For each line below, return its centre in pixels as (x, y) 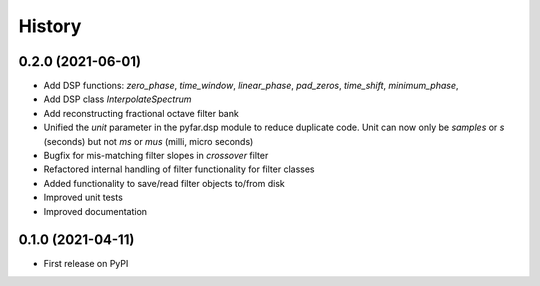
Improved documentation (95, 211)
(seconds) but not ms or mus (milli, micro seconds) (148, 141)
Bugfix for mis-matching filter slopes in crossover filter (156, 156)
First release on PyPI (86, 264)
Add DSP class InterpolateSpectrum (117, 99)
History (50, 26)
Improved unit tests (83, 197)
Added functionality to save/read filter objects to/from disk (164, 183)
